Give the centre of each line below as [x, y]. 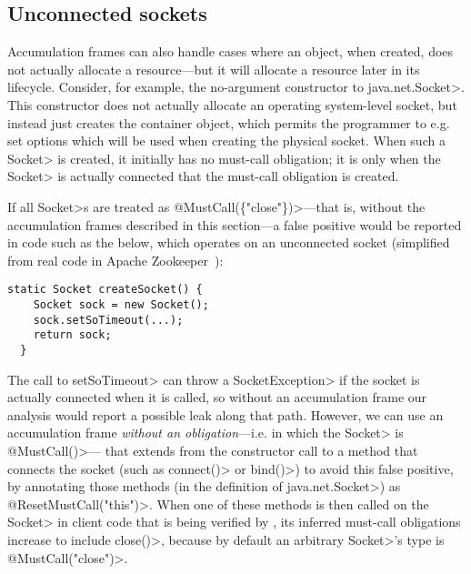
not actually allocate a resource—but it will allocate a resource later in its [214, 69]
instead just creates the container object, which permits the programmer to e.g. [229, 122]
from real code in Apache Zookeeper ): [115, 260]
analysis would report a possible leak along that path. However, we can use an [225, 414]
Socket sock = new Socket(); [121, 304]
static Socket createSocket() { [105, 290]
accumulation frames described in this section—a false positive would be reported [235, 224]
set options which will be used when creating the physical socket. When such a [226, 141]
